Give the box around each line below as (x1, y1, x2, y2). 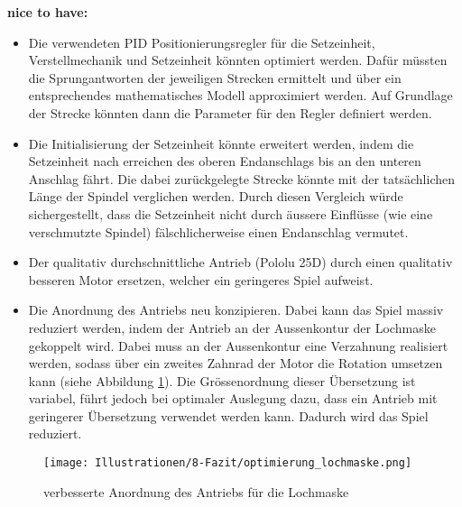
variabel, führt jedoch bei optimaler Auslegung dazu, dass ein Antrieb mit (28, 389, 438, 408)
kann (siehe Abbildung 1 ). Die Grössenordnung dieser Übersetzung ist (28, 371, 416, 390)
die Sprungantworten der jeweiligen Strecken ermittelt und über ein (28, 68, 402, 87)
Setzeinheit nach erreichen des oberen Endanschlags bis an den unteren (28, 152, 421, 171)
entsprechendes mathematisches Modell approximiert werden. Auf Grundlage (28, 86, 453, 105)
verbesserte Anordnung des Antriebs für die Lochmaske (43, 482, 349, 501)
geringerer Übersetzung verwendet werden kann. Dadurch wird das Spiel (28, 406, 429, 425)
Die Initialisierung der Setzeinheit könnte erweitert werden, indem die (28, 134, 414, 152)
